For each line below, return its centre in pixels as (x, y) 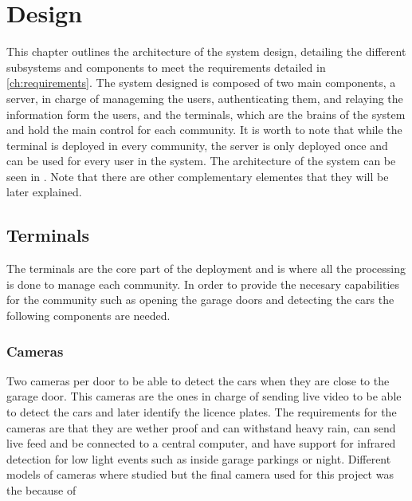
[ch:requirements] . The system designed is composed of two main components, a (201, 83)
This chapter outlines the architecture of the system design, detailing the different (206, 51)
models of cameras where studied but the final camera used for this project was (200, 474)
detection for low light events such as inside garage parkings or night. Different (199, 458)
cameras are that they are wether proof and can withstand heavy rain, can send (201, 427)
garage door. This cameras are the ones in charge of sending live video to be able (204, 396)
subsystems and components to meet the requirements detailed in (166, 67)
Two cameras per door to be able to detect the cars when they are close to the (198, 380)
